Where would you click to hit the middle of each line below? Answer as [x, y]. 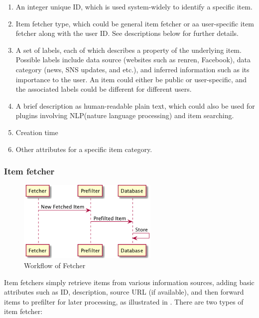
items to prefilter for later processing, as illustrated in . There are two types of [124, 301]
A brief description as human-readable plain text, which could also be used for [135, 105]
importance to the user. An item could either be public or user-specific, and [131, 79]
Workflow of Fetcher [55, 265]
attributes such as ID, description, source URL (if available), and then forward [124, 292]
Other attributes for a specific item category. [84, 149]
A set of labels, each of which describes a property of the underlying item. [129, 50]
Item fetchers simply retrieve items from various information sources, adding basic [129, 282]
